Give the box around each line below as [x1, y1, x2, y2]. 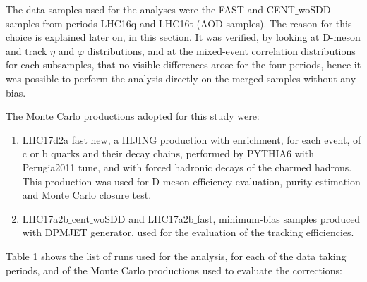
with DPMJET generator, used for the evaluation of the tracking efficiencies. [22, 225, 354, 240]
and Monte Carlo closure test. [22, 188, 152, 202]
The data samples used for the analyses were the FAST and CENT [6, 2, 295, 16]
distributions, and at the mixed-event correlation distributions [87, 43, 356, 58]
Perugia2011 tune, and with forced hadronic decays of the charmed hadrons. [22, 159, 352, 174]
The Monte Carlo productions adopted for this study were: [6, 109, 260, 123]
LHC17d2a [22, 132, 68, 147]
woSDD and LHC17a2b [92, 211, 194, 226]
